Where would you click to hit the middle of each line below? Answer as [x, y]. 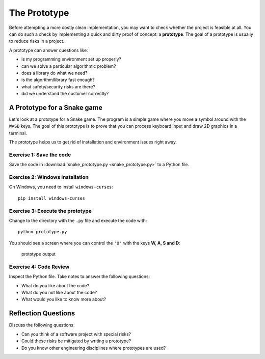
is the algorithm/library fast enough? [58, 80]
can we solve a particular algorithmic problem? [69, 66]
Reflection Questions [42, 314]
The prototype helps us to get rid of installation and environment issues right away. [93, 142]
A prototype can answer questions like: [49, 50]
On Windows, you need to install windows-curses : [61, 187]
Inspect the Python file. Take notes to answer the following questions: [79, 276]
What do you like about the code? [55, 285]
